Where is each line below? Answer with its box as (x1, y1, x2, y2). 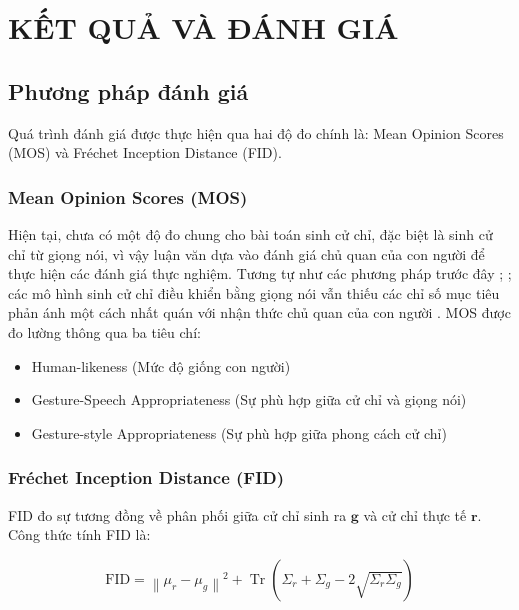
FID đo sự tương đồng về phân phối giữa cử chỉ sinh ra (8, 504, 347, 525)
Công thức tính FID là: (8, 524, 151, 545)
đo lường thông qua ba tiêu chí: (8, 321, 201, 342)
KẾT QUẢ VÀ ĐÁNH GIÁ (8, 7, 399, 48)
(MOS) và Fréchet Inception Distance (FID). (8, 142, 282, 163)
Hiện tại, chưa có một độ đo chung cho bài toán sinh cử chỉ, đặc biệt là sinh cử (8, 223, 493, 244)
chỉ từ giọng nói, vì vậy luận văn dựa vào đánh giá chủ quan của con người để (8, 243, 485, 264)
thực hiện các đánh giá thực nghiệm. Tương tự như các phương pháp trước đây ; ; (8, 263, 512, 284)
